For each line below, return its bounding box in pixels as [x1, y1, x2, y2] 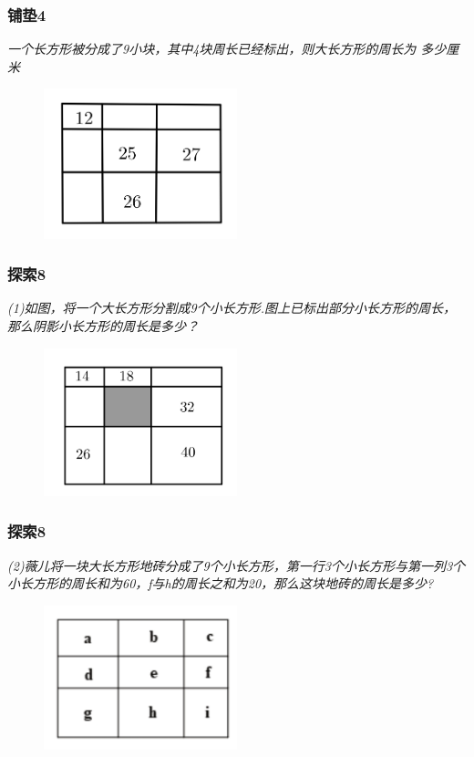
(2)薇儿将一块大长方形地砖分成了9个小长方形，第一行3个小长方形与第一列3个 [7, 555, 466, 575]
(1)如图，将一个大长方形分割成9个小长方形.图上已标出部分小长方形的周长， [7, 298, 457, 317]
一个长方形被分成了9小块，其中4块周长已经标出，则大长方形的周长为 [7, 39, 417, 58]
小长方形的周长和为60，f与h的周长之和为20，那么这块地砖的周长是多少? [7, 574, 434, 593]
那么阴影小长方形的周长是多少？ [7, 316, 199, 335]
